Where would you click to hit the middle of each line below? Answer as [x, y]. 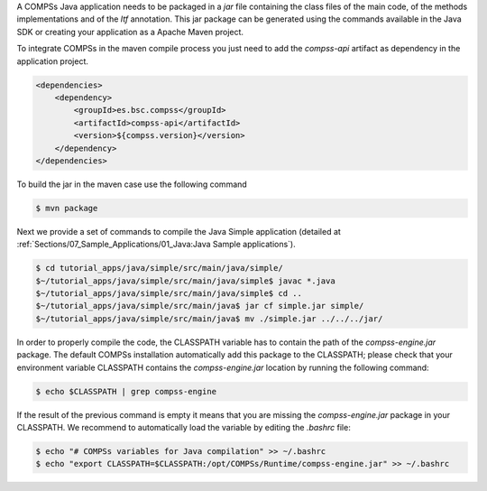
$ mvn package [67, 208]
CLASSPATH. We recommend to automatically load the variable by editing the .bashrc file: [184, 427]
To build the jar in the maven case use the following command [132, 184]
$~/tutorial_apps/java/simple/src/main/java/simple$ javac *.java [185, 281]
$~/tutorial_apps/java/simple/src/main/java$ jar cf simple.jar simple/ [200, 306]
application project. [53, 61]
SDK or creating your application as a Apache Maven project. [130, 32]
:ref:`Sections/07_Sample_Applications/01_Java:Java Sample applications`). [156, 245]
